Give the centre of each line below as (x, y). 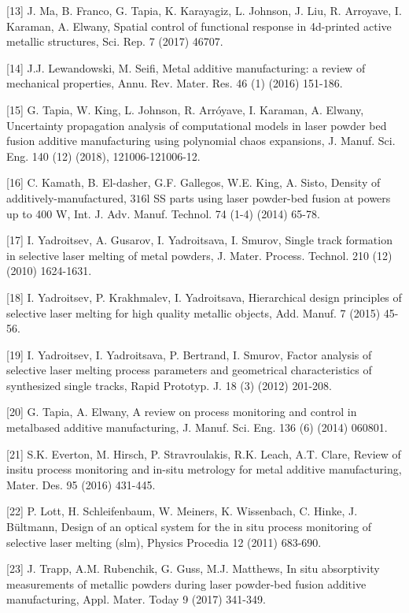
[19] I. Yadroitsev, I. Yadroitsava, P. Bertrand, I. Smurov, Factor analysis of (189, 354)
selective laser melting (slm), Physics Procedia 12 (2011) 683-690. (164, 542)
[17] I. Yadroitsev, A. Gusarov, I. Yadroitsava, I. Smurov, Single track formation (199, 240)
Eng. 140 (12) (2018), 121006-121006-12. (103, 156)
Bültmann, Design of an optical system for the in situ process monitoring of (189, 527)
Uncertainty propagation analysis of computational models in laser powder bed (197, 125)
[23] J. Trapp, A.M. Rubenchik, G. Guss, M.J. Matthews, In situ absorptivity (193, 568)
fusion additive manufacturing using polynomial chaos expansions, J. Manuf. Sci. (201, 141)
